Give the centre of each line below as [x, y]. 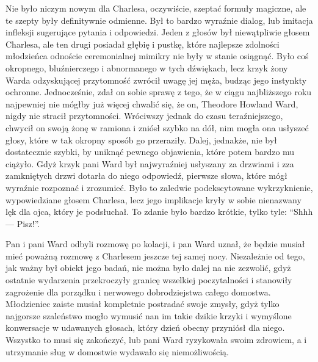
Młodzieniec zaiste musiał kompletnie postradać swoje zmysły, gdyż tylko [143, 304]
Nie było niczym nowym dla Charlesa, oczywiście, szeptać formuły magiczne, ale [156, 8]
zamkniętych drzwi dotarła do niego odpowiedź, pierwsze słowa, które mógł [146, 176]
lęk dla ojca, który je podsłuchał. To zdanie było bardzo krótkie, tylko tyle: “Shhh [159, 212]
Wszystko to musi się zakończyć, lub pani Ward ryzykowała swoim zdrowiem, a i [156, 340]
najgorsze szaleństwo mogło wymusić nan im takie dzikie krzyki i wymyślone [149, 315]
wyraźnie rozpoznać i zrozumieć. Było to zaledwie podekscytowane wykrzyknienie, [159, 187]
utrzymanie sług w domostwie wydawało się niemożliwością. [117, 351]
